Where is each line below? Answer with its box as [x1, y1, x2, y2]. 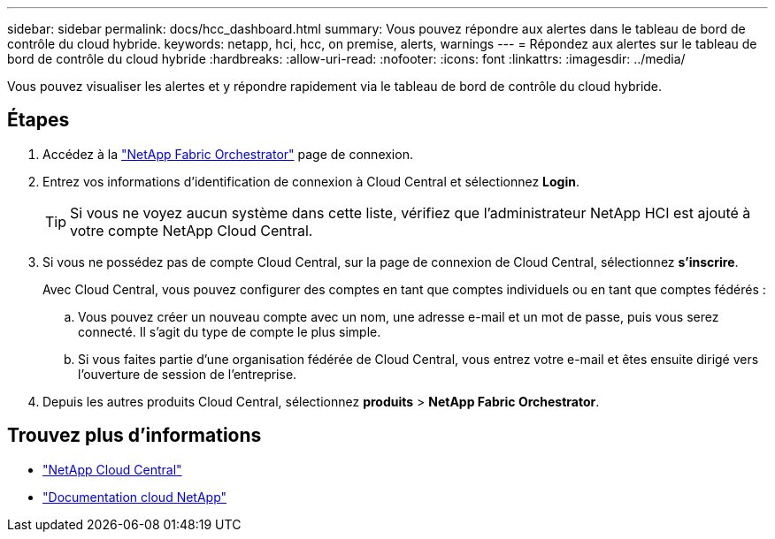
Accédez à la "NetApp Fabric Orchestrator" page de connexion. [42, 146, 413, 162]
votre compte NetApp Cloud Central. [70, 221, 313, 239]
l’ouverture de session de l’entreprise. [78, 366, 297, 382]
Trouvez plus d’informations [7, 424, 262, 447]
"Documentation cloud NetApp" [42, 489, 227, 505]
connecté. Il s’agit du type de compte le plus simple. [78, 323, 381, 339]
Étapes [7, 109, 70, 132]
